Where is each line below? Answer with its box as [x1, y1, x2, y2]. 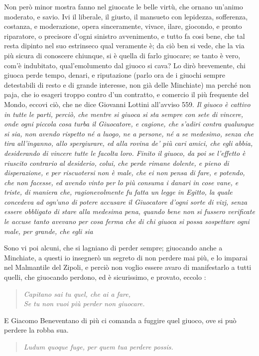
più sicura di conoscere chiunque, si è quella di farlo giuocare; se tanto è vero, [4, 50, 241, 60]
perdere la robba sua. [4, 325, 69, 335]
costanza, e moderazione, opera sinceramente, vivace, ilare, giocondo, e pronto [4, 21, 242, 31]
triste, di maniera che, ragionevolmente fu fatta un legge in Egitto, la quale [4, 187, 233, 197]
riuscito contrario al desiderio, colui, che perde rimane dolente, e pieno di [4, 157, 229, 168]
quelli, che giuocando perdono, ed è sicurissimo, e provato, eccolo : [4, 272, 206, 282]
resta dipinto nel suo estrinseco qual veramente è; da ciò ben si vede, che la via [4, 40, 245, 51]
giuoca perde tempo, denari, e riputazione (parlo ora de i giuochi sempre [4, 70, 226, 80]
